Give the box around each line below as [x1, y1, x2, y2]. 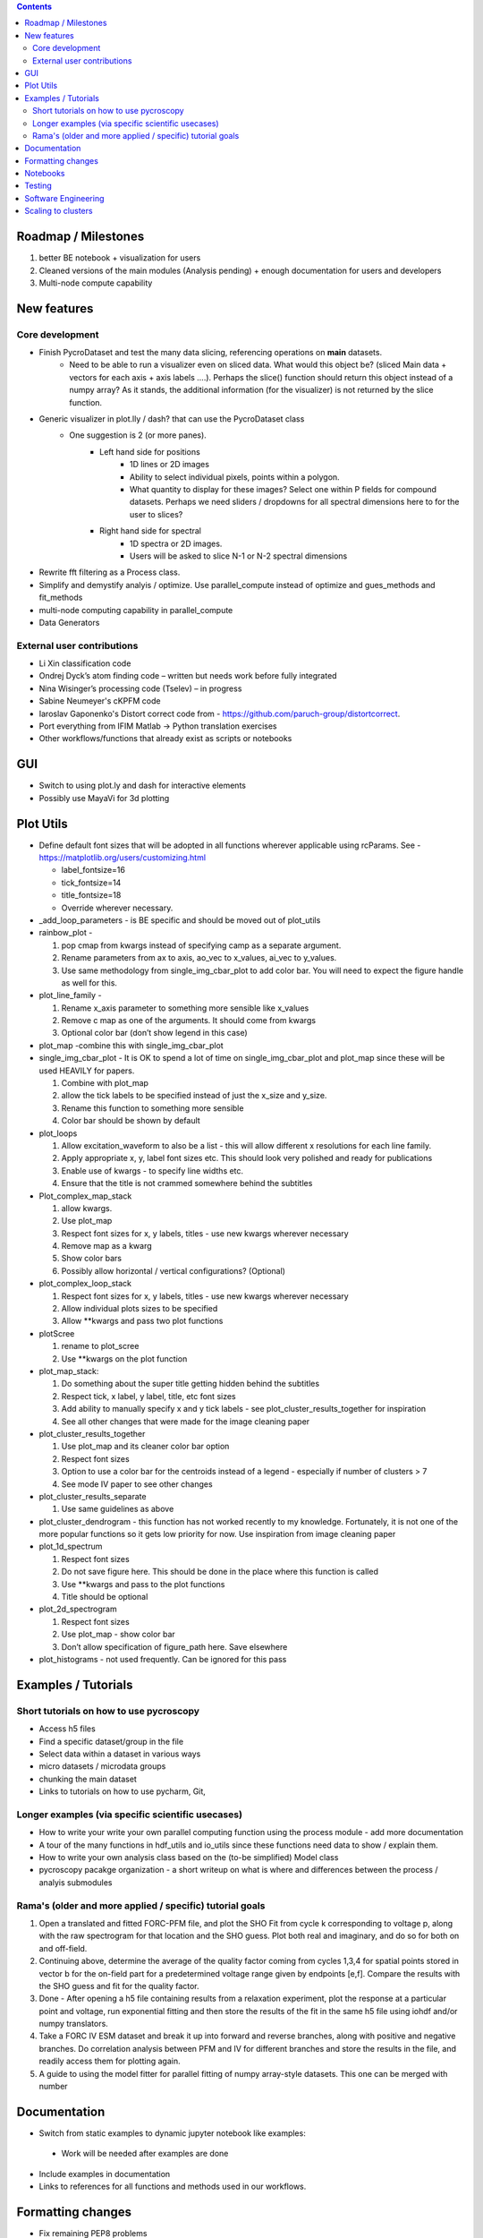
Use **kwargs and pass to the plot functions [61, 1578, 225, 1589]
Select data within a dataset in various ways [38, 1748, 201, 1759]
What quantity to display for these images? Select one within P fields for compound [130, 484, 437, 494]
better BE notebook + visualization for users [38, 252, 201, 263]
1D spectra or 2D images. [130, 538, 223, 549]
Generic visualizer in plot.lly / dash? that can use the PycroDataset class [38, 414, 305, 424]
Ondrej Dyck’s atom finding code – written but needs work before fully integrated [38, 671, 337, 681]
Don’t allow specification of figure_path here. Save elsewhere [61, 1641, 288, 1652]
